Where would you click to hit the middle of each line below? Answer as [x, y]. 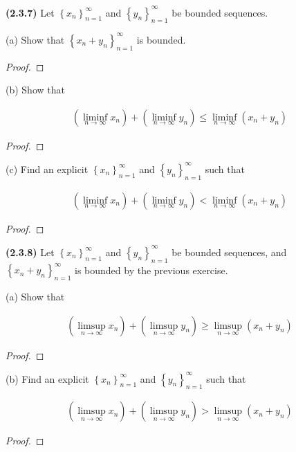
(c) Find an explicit [47, 169]
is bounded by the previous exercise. [151, 270]
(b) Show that [35, 90]
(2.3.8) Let [30, 252]
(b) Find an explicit [47, 378]
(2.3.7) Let [30, 12]
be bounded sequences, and [229, 252]
